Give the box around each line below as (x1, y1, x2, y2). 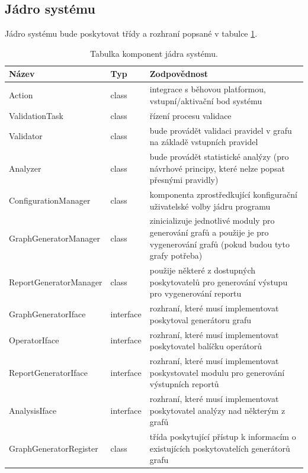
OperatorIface (9, 334, 59, 346)
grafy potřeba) (149, 249, 203, 262)
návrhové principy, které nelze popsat (149, 162, 285, 174)
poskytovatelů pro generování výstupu (149, 275, 288, 288)
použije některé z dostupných (149, 264, 255, 276)
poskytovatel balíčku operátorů (149, 340, 262, 352)
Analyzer (9, 162, 41, 174)
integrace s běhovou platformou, (149, 83, 266, 95)
